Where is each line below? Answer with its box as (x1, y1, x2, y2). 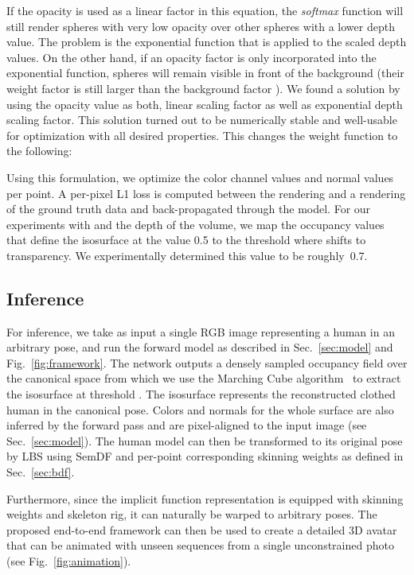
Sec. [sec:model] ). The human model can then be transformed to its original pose (6, 432, 403, 449)
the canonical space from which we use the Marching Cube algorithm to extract (6, 370, 401, 387)
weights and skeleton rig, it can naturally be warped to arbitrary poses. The (6, 506, 377, 523)
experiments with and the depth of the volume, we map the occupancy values (6, 216, 385, 232)
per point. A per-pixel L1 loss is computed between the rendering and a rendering (6, 185, 406, 201)
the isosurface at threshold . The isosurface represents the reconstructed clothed (6, 386, 396, 402)
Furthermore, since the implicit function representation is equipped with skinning (6, 490, 404, 507)
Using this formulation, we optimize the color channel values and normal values (6, 169, 394, 185)
